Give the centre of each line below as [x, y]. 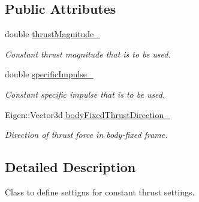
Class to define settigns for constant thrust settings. [100, 192]
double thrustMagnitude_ [52, 34]
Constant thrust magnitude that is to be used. [88, 54]
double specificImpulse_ [49, 74]
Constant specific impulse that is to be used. [85, 94]
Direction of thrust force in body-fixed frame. [86, 135]
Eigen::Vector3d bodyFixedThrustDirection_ [88, 114]
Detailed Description [70, 167]
